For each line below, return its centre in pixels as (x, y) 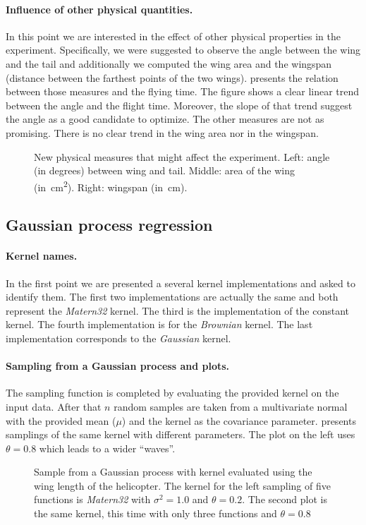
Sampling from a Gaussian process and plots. (118, 366)
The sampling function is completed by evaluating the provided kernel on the (172, 393)
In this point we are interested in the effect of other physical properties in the (173, 36)
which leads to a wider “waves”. (107, 448)
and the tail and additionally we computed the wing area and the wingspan (169, 63)
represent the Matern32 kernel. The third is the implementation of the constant (178, 310)
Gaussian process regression (109, 225)
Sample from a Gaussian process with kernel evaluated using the (173, 472)
